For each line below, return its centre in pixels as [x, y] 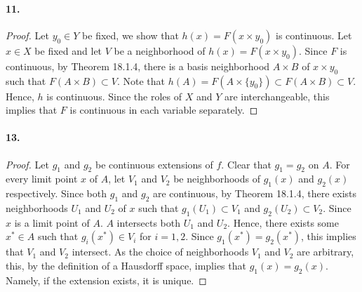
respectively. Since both [56, 193]
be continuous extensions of [154, 164]
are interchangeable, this [277, 96]
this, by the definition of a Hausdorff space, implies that [126, 265]
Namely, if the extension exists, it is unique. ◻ [106, 280]
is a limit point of [52, 222]
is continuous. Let [314, 35]
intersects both [149, 222]
